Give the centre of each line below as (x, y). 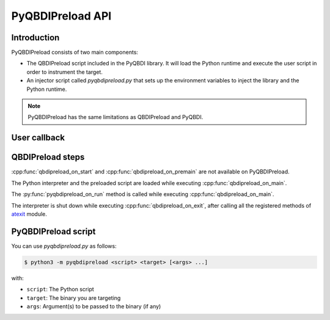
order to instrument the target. (65, 72)
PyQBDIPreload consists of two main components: (75, 53)
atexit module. (29, 214)
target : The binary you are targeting (74, 298)
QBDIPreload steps (48, 157)
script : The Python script (60, 289)
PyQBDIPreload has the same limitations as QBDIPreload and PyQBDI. (116, 117)
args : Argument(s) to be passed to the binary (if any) (94, 306)
